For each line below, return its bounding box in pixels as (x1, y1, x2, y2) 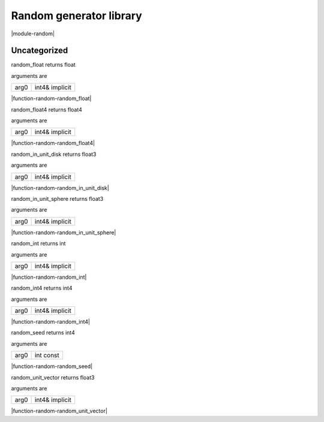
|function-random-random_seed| (11, 363, 93, 370)
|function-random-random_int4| (11, 318, 90, 325)
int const (34, 351, 59, 360)
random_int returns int (11, 240, 66, 247)
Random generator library (11, 9, 142, 22)
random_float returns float (11, 61, 76, 68)
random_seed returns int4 (11, 329, 75, 336)
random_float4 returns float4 (11, 106, 82, 113)
